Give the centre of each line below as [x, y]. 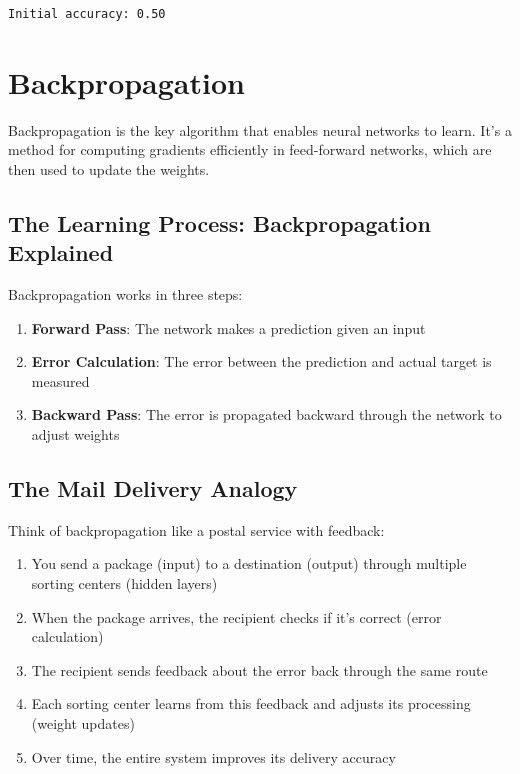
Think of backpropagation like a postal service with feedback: [196, 529]
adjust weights [75, 434]
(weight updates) [83, 723]
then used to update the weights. [109, 168]
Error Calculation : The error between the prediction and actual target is [261, 361]
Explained [61, 252]
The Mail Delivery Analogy [153, 488]
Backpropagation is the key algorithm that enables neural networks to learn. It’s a [260, 129]
